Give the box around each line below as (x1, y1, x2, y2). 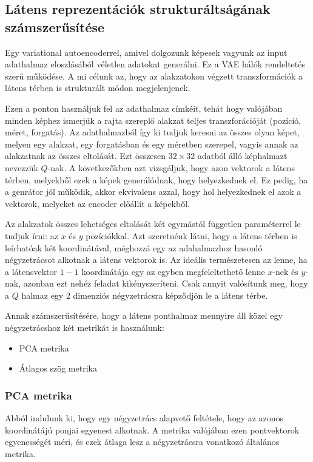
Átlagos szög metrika (19, 362, 97, 375)
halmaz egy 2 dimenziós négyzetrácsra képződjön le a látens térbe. (21, 288, 268, 301)
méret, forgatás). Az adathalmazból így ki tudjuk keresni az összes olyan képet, (5, 126, 300, 138)
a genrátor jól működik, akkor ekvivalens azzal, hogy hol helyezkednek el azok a (5, 185, 301, 198)
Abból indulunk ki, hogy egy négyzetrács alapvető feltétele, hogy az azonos (5, 412, 284, 424)
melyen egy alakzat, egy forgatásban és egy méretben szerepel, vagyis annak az (5, 137, 298, 150)
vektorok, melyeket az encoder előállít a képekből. (5, 197, 190, 209)
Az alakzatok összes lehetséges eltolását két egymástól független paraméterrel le (5, 217, 301, 230)
